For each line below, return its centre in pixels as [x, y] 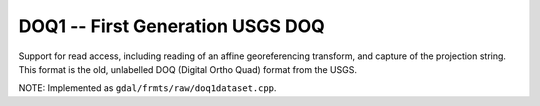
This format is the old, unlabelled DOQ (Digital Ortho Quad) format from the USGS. [187, 69]
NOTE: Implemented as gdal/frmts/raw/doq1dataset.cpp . [147, 88]
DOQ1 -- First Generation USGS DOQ [171, 26]
